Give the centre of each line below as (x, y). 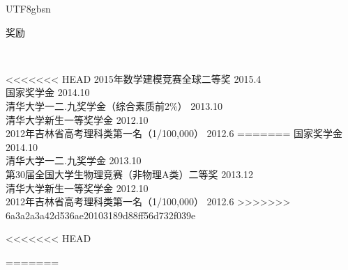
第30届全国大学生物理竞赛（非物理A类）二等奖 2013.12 (130, 174)
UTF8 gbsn (28, 8)
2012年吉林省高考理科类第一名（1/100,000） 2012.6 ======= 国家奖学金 (174, 133)
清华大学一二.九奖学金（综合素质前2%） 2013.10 (114, 105)
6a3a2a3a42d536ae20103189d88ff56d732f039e (101, 215)
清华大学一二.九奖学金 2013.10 (74, 160)
